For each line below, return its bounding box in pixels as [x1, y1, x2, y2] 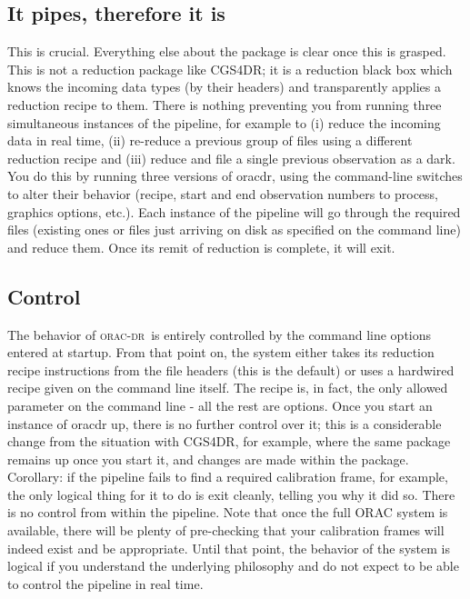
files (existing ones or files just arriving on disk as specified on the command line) [7, 220, 461, 239]
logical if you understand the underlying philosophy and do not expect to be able [7, 556, 459, 575]
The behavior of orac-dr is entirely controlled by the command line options [7, 324, 432, 344]
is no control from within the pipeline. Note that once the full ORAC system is [7, 503, 448, 522]
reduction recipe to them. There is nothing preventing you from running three [7, 95, 442, 114]
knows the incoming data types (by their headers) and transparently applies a [7, 77, 441, 96]
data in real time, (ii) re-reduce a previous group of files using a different [7, 131, 413, 150]
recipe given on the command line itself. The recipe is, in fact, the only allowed [7, 378, 448, 397]
